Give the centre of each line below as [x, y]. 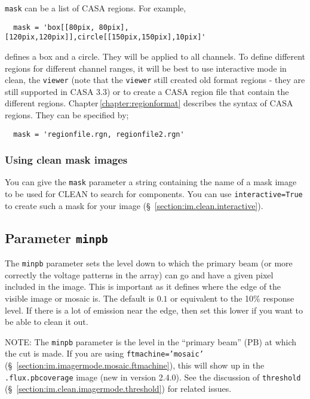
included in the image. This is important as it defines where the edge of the [143, 286]
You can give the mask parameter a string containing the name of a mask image [151, 182]
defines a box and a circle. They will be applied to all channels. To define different [155, 56]
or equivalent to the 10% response [232, 298]
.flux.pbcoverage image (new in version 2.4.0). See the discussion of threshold [153, 377]
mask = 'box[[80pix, [54, 27]
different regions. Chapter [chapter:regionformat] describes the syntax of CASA [149, 103]
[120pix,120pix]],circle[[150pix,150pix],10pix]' [105, 37]
